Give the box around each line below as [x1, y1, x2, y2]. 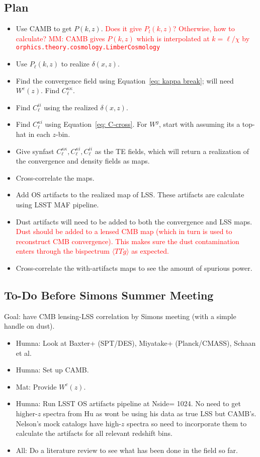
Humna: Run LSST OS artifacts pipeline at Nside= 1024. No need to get [16, 398, 241, 409]
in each [28, 129, 50, 139]
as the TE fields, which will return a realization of [95, 145, 249, 156]
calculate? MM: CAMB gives [16, 33, 105, 43]
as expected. [131, 246, 169, 256]
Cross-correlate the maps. [16, 172, 95, 183]
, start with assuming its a [158, 119, 240, 129]
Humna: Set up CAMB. [16, 364, 89, 375]
